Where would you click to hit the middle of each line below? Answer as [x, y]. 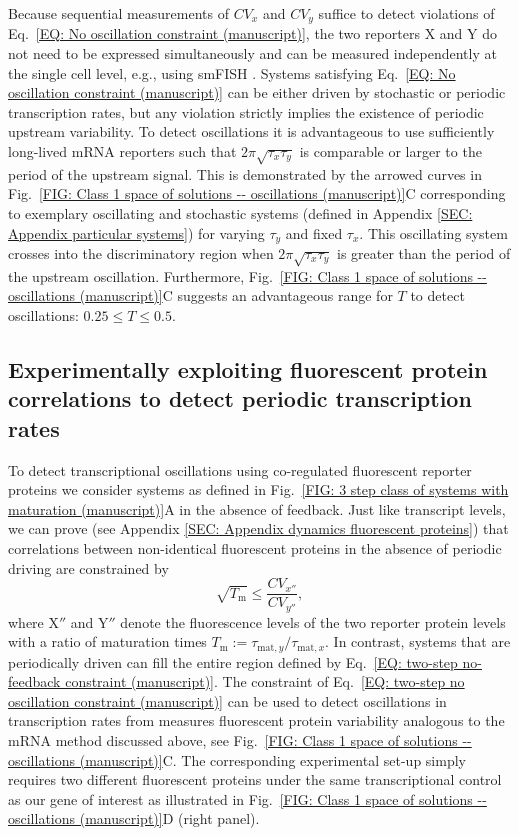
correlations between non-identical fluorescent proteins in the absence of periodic [255, 547]
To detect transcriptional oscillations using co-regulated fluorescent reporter [240, 469]
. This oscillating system [433, 232]
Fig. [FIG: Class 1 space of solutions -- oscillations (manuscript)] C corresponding [257, 193]
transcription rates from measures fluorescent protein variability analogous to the [256, 720]
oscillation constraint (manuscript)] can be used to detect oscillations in [227, 700]
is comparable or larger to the [390, 151]
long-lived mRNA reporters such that [122, 151]
